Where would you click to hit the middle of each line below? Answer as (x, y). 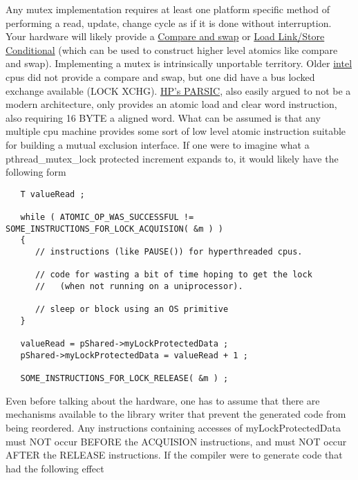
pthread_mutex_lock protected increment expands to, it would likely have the (172, 158)
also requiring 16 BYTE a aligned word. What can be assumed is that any (163, 117)
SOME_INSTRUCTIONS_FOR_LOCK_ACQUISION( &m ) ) (114, 229)
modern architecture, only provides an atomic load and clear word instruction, (171, 104)
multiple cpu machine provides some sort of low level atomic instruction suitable (176, 131)
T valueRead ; (53, 194)
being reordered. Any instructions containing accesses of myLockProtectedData (173, 428)
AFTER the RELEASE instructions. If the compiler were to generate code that (174, 455)
